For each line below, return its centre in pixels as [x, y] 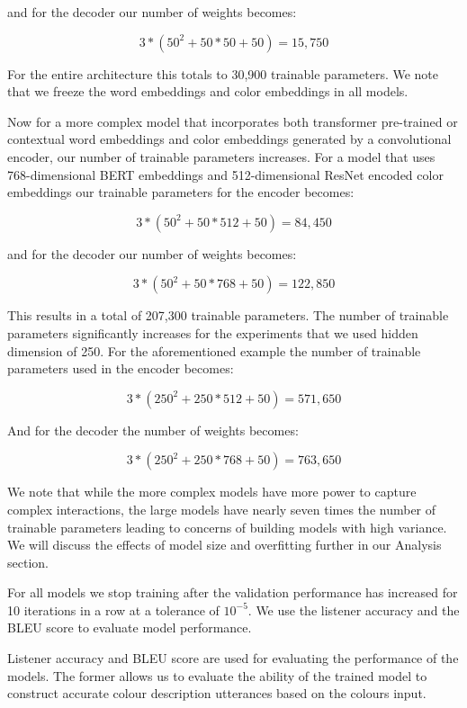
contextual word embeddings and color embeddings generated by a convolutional [229, 139]
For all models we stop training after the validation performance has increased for [233, 592]
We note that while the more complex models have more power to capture [212, 492]
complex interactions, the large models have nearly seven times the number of [222, 509]
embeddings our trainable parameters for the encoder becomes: [181, 192]
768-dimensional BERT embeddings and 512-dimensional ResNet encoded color [225, 174]
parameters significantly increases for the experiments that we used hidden [213, 332]
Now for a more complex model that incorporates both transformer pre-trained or [233, 121]
